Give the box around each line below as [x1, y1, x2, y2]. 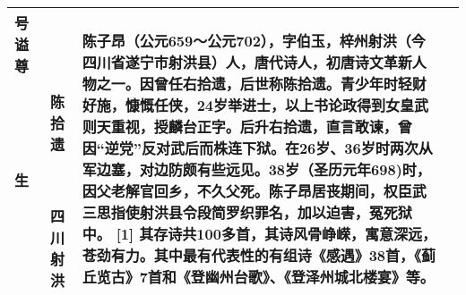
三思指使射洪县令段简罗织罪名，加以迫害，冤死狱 [82, 202, 412, 223]
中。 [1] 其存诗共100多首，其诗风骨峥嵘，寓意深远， [82, 223, 436, 244]
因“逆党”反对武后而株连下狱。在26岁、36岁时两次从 [82, 138, 433, 158]
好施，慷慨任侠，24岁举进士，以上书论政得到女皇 [82, 95, 415, 115]
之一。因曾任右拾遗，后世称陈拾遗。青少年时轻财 [96, 73, 427, 94]
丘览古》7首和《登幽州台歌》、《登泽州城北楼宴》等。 [82, 266, 435, 287]
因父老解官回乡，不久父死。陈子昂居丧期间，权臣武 [82, 181, 427, 201]
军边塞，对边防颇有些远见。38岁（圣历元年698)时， [82, 159, 431, 180]
